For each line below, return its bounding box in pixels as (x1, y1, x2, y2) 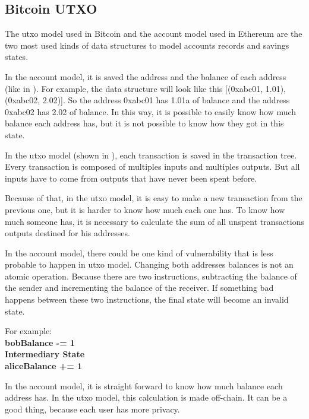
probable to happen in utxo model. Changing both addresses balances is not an (5, 258, 294, 271)
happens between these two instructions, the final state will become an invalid (5, 293, 289, 306)
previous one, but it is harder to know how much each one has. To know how (5, 203, 285, 215)
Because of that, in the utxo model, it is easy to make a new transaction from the (5, 192, 302, 204)
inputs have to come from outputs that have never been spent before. (5, 172, 257, 184)
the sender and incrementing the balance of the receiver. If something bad (5, 281, 274, 294)
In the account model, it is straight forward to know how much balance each (5, 379, 283, 392)
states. (5, 50, 29, 63)
